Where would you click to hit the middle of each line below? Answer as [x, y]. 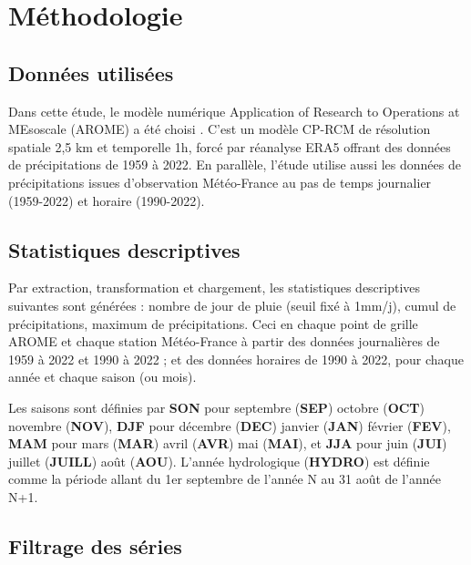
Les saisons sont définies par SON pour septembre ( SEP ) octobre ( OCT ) [217, 407]
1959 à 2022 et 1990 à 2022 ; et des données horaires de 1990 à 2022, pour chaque [236, 359]
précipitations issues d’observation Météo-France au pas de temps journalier [220, 182]
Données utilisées [91, 72]
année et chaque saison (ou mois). [102, 377]
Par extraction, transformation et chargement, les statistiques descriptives [215, 288]
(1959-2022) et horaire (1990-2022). [107, 200]
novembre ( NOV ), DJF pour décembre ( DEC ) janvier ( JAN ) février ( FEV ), [230, 425]
